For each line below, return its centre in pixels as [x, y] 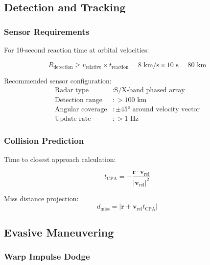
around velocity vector [166, 110]
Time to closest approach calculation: [60, 159]
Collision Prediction [44, 141]
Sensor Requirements [47, 31]
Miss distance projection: [41, 198]
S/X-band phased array [150, 91]
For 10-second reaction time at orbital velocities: [77, 50]
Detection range [78, 100]
